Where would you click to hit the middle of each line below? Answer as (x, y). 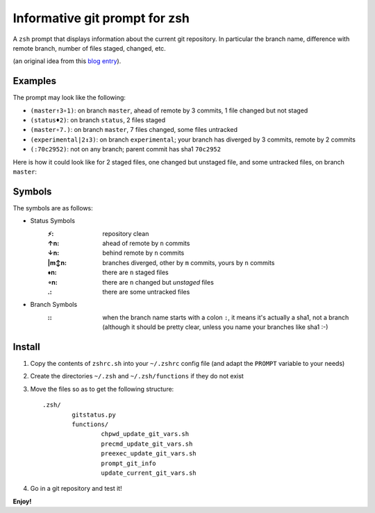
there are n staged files (136, 272)
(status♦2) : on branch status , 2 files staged (98, 120)
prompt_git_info (128, 463)
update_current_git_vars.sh (149, 473)
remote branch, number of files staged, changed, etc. (89, 48)
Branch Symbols (54, 305)
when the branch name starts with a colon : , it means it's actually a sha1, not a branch (226, 317)
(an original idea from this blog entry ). (67, 61)
